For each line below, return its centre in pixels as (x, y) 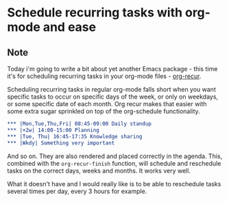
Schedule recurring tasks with (95, 13)
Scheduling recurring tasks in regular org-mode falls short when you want (111, 89)
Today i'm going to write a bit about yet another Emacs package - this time (112, 69)
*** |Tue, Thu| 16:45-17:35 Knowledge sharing (75, 136)
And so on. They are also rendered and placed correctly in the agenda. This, (115, 156)
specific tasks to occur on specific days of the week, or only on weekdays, (112, 97)
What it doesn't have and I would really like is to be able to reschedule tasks (114, 184)
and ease (70, 27)
